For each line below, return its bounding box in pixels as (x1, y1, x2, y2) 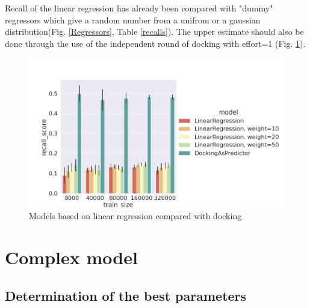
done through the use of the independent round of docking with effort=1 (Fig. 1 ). (5, 37, 306, 49)
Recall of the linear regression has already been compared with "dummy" (5, 2, 273, 14)
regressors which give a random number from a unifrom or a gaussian (5, 13, 261, 26)
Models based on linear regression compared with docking (29, 210, 242, 222)
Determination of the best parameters (5, 286, 247, 304)
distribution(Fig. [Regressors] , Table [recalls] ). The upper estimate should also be (5, 25, 304, 38)
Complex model (5, 245, 138, 270)
